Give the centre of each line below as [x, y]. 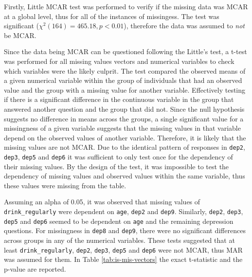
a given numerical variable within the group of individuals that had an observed [123, 80]
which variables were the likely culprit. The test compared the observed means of [125, 70]
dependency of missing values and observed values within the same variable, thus [125, 176]
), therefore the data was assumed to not [184, 26]
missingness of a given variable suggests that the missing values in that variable [122, 128]
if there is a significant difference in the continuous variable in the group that [119, 99]
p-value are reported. [35, 268]
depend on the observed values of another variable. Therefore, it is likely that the [125, 137]
